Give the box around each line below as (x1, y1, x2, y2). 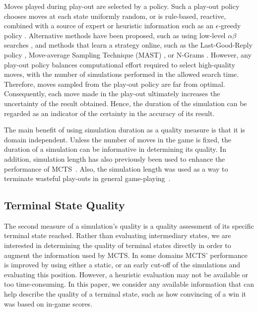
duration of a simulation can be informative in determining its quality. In (4, 144, 226, 154)
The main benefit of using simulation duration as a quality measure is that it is (4, 125, 245, 135)
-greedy (218, 20, 241, 31)
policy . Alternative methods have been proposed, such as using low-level (4, 30, 226, 40)
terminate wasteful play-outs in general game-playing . (4, 173, 171, 184)
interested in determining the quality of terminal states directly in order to (4, 240, 231, 250)
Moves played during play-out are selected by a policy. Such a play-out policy (4, 1, 240, 11)
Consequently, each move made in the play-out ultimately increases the (4, 88, 220, 99)
